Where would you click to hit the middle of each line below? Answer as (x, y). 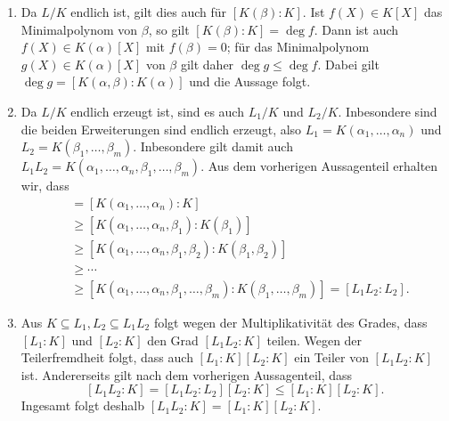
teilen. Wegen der (314, 340)
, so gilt (169, 29)
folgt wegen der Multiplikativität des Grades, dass (290, 322)
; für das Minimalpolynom (298, 47)
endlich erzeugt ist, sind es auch (157, 111)
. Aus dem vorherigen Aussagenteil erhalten (319, 166)
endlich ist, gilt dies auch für (149, 12)
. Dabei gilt (348, 64)
